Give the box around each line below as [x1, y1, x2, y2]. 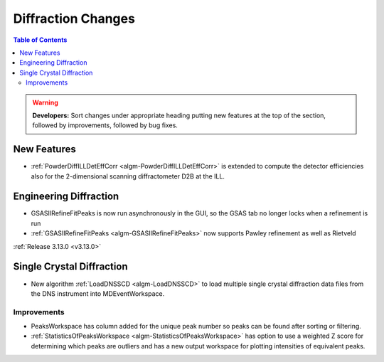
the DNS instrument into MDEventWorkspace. [31, 289, 165, 298]
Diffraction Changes [13, 11, 135, 26]
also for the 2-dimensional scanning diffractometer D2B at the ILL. [31, 171, 225, 181]
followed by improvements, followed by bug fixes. [32, 121, 178, 129]
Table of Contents [13, 36, 68, 44]
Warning [32, 98, 58, 107]
